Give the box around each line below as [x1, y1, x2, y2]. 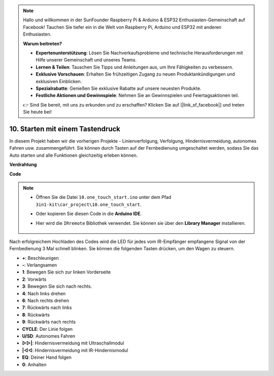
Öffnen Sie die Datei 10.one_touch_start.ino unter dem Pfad [36, 194, 172, 200]
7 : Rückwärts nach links [22, 304, 72, 311]
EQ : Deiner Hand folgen [22, 354, 72, 360]
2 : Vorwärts [22, 276, 47, 282]
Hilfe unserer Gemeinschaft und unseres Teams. [36, 57, 137, 63]
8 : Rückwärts [22, 312, 50, 318]
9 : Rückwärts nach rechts [22, 319, 76, 325]
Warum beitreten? [23, 41, 62, 47]
